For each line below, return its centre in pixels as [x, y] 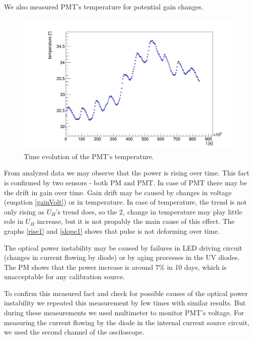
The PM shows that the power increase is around [79, 267]
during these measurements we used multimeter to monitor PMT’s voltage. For [124, 313]
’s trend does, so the [86, 211]
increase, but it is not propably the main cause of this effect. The [136, 221]
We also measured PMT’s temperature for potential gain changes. [104, 6]
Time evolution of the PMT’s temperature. [89, 156]
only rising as [24, 211]
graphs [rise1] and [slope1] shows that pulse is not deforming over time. [112, 231]
